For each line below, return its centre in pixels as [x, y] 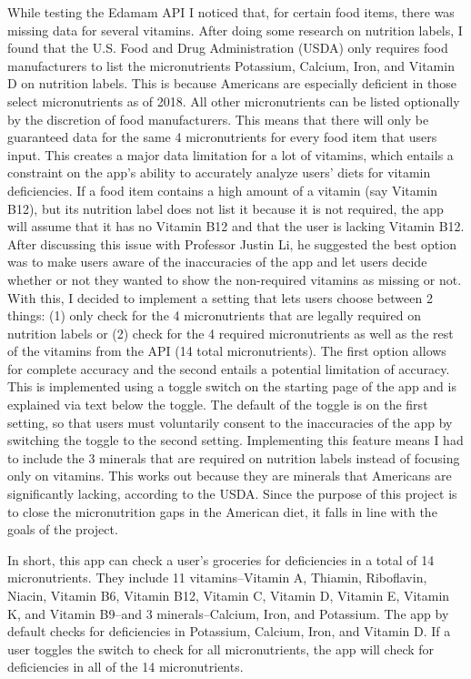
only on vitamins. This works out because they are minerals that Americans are [230, 476]
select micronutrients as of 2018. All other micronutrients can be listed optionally [234, 101]
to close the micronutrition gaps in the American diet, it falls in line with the [222, 511]
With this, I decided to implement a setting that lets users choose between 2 [220, 297]
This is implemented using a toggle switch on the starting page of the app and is [232, 386]
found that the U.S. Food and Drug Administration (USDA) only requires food [228, 48]
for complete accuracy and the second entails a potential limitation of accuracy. [229, 368]
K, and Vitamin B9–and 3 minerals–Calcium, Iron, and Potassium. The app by [228, 613]
